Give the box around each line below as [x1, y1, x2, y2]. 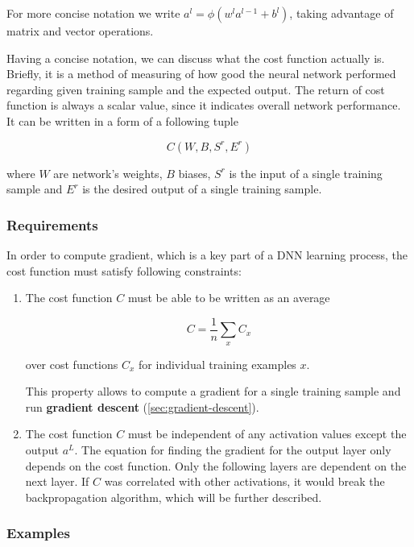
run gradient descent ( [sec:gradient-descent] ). [25, 398, 259, 415]
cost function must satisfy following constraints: [6, 262, 242, 279]
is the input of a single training [229, 164, 383, 181]
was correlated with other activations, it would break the [104, 473, 385, 490]
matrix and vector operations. [6, 23, 154, 39]
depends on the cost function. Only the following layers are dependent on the [25, 457, 407, 474]
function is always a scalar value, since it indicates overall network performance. [6, 97, 401, 114]
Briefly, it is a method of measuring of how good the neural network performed [6, 65, 396, 82]
